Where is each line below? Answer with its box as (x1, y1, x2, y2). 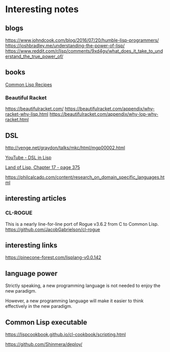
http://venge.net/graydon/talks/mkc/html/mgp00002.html (5, 145, 125, 151)
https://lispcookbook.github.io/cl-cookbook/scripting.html (5, 331, 126, 338)
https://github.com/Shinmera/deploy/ (5, 341, 82, 347)
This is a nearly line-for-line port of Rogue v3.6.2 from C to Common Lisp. (5, 221, 159, 227)
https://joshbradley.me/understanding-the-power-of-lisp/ (5, 43, 125, 49)
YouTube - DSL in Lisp (5, 154, 52, 160)
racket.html (5, 117, 29, 123)
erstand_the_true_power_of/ (5, 53, 64, 59)
